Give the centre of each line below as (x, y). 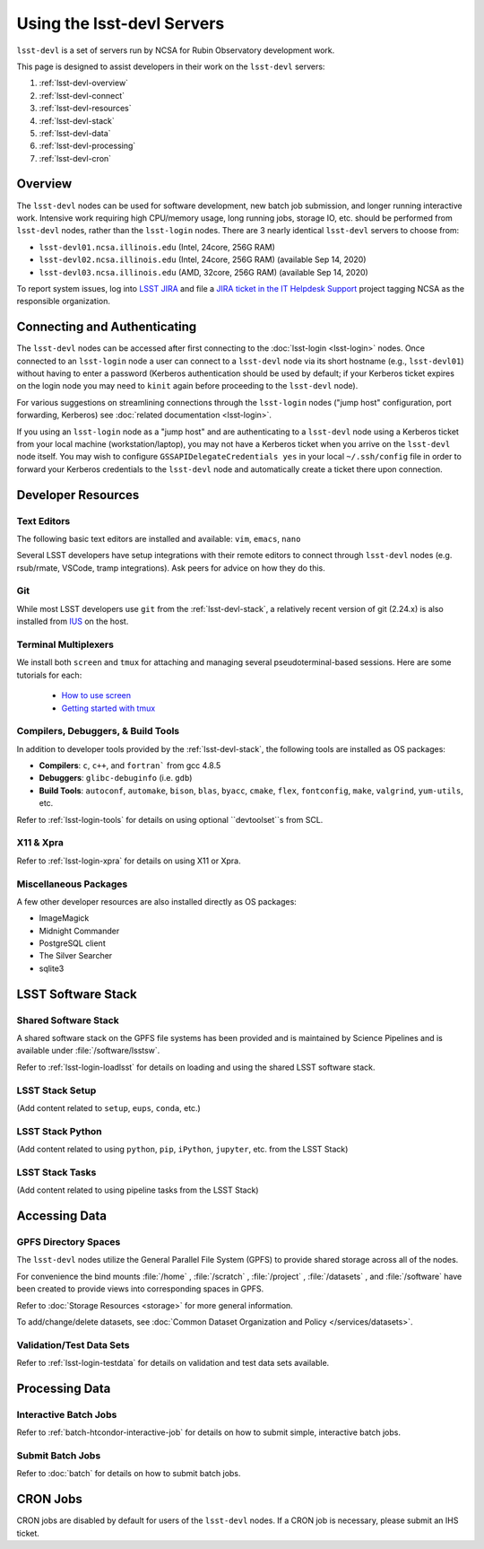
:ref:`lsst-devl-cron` (75, 158)
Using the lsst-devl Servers (121, 23)
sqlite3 (52, 968)
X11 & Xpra (40, 843)
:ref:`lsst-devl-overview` (84, 83)
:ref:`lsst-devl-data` (75, 133)
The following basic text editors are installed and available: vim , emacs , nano (159, 538)
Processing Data (64, 1388)
